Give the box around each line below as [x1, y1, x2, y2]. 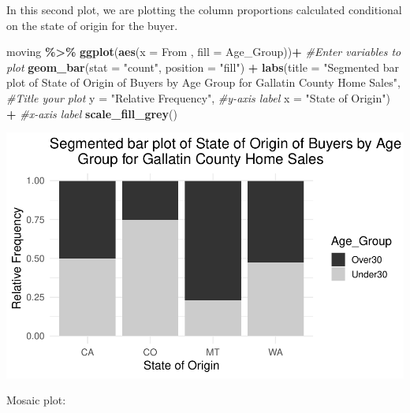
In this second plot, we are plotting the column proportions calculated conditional [6, 2, 402, 17]
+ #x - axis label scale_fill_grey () [6, 105, 177, 121]
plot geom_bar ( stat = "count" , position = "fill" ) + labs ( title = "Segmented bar [6, 58, 400, 75]
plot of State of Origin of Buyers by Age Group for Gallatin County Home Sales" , [6, 74, 401, 91]
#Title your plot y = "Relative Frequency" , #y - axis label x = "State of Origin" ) [6, 89, 390, 106]
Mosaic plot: [6, 392, 66, 408]
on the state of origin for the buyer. [6, 17, 178, 33]
